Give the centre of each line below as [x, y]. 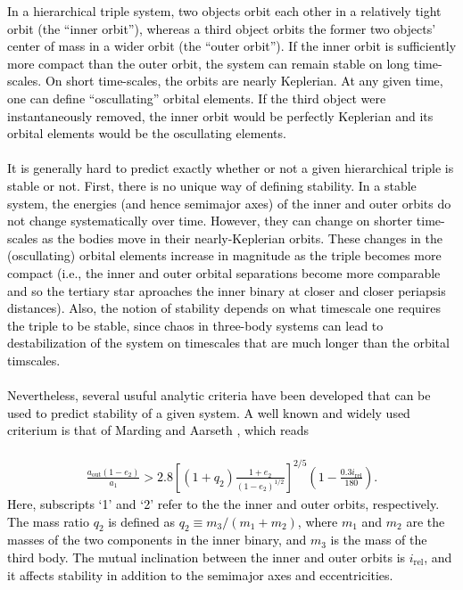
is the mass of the [379, 540]
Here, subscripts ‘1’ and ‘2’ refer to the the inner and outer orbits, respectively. [223, 503]
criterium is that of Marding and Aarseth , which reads [158, 430]
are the [426, 521]
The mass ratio [48, 521]
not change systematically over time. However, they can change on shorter [210, 221]
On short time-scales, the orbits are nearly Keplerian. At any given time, [244, 81]
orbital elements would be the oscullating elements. [147, 133]
